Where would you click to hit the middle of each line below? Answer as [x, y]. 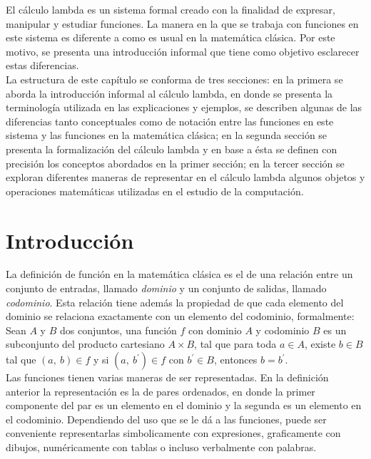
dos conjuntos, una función [118, 330]
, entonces [235, 359]
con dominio [215, 330]
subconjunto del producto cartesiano [85, 344]
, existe [320, 344]
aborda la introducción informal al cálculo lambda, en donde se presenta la [169, 93]
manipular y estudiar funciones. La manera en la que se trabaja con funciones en [182, 23]
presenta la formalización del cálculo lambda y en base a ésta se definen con [172, 149]
